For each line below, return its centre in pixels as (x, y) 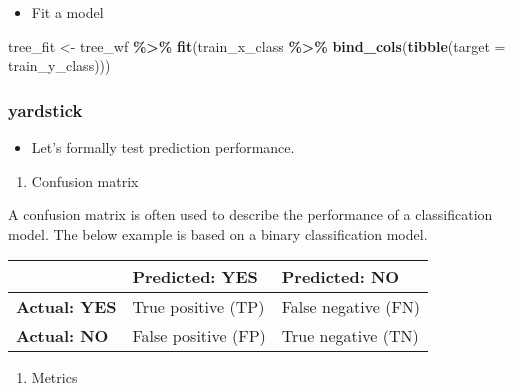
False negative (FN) (351, 307)
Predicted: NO (340, 277)
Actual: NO (62, 336)
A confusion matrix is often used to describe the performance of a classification (250, 214)
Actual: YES (66, 307)
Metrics (54, 377)
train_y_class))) (59, 65)
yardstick (45, 109)
